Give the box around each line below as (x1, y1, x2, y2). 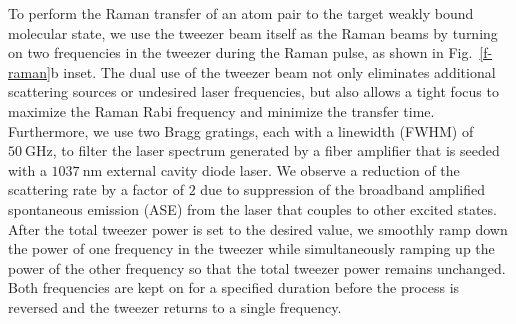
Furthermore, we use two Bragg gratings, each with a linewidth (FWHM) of (8, 120, 474, 141)
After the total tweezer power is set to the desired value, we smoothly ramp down (8, 218, 508, 239)
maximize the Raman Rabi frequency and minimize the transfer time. (8, 100, 435, 121)
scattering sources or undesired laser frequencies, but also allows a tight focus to (8, 81, 499, 102)
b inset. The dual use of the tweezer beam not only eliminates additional (50, 61, 496, 82)
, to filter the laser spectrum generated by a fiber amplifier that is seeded (52, 140, 500, 161)
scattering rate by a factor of (8, 179, 184, 200)
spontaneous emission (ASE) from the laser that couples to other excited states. (8, 198, 497, 219)
